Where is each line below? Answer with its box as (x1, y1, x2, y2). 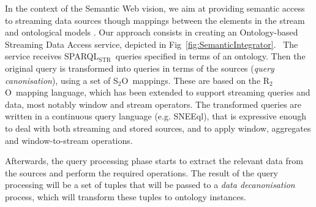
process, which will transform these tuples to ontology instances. (5, 190, 246, 203)
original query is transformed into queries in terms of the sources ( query (5, 61, 274, 74)
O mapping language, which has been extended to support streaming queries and (5, 86, 310, 99)
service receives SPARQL (5, 50, 99, 62)
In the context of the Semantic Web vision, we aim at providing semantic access (5, 2, 305, 14)
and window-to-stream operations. (5, 134, 133, 146)
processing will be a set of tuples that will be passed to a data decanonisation (5, 178, 295, 191)
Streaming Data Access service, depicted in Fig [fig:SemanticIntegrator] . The (5, 37, 298, 50)
